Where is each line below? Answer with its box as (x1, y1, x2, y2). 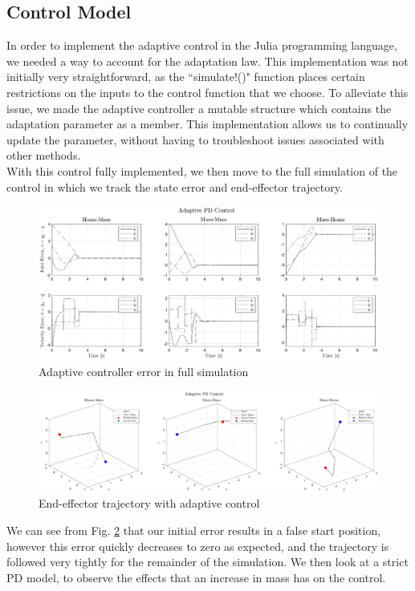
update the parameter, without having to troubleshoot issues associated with (6, 131, 384, 148)
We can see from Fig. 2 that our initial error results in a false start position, (6, 521, 381, 538)
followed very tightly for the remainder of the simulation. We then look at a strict (6, 553, 409, 570)
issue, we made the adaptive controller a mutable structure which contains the (6, 99, 392, 116)
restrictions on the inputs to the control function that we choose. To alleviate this (6, 83, 409, 100)
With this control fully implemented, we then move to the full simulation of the (6, 162, 398, 179)
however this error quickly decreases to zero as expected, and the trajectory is (6, 537, 389, 554)
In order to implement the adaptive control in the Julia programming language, (6, 37, 397, 54)
